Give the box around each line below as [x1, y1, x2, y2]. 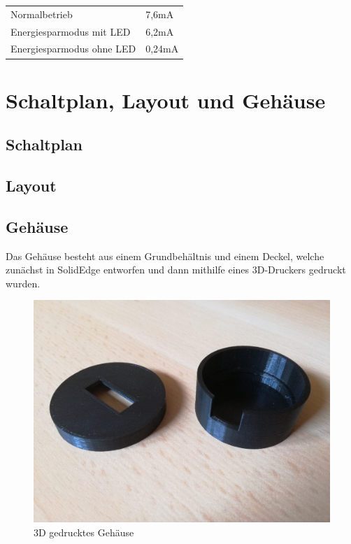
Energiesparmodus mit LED [10, 24, 131, 38]
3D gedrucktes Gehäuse [34, 525, 134, 540]
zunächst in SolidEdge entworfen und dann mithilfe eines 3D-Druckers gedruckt [6, 262, 346, 277]
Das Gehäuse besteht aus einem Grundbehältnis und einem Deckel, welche [6, 248, 324, 263]
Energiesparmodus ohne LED [10, 41, 136, 56]
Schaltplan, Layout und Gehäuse [6, 85, 326, 114]
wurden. [6, 275, 41, 290]
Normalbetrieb [10, 6, 73, 21]
